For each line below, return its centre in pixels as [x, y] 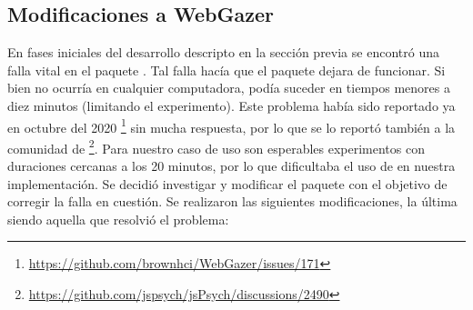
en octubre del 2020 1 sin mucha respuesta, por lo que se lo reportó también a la [231, 125]
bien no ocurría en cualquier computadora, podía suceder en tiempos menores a [229, 88]
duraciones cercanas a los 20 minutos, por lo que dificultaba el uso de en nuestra [231, 166]
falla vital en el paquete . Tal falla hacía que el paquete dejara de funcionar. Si [226, 70]
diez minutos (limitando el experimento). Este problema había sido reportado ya [231, 105]
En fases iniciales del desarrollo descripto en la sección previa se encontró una [223, 52]
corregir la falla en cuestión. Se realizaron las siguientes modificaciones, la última [232, 201]
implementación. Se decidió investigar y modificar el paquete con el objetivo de [227, 183]
